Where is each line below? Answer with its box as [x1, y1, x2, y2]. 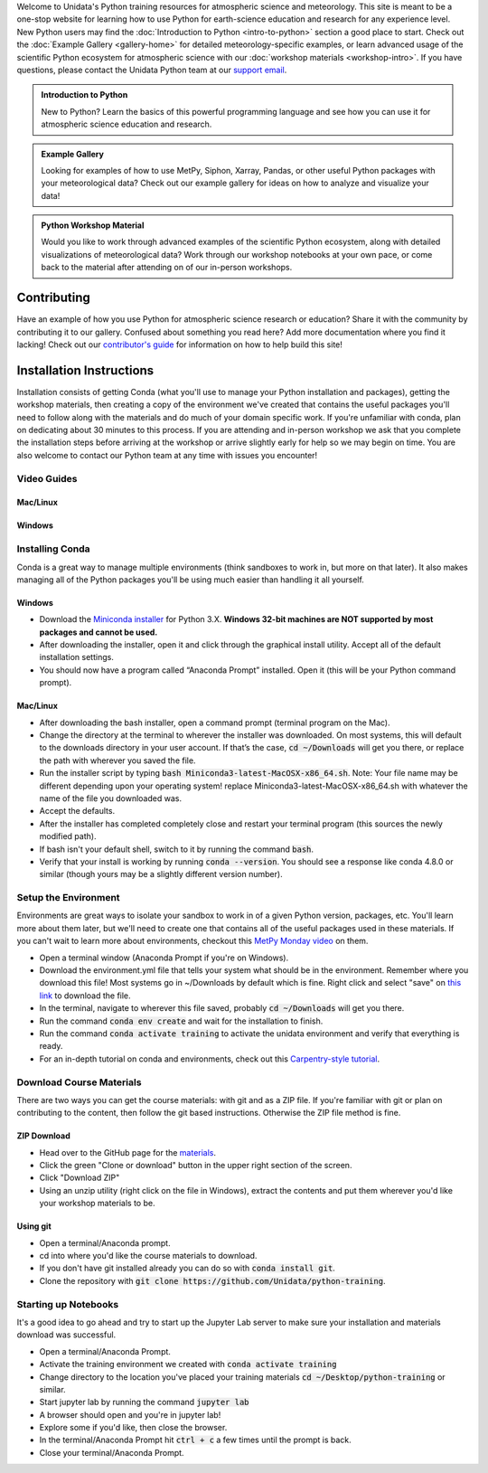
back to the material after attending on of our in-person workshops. [41, 262, 293, 273]
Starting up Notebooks [16, 1298, 119, 1310]
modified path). [39, 831, 97, 842]
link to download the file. [39, 990, 131, 1001]
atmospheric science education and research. [41, 118, 212, 130]
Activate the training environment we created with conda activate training [39, 1359, 337, 1370]
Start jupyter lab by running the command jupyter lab [39, 1397, 249, 1408]
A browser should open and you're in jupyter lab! [39, 1409, 221, 1420]
